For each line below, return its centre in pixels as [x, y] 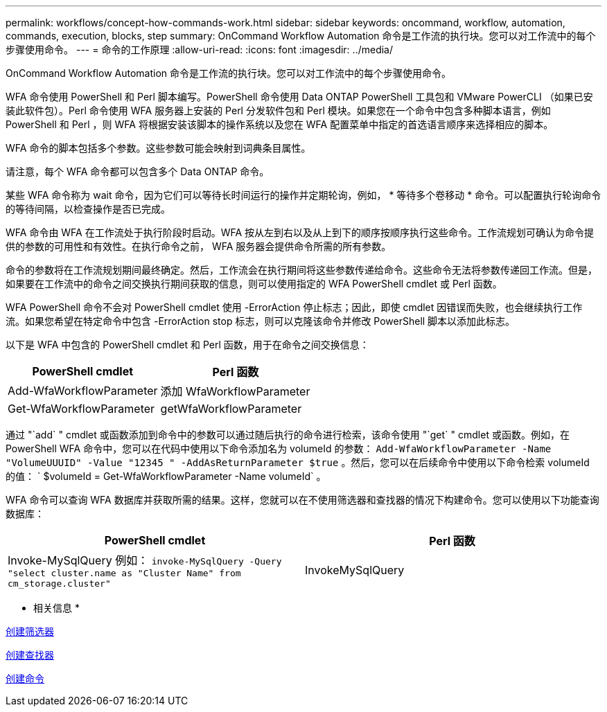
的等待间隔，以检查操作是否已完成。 [88, 209]
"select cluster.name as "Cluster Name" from [124, 573]
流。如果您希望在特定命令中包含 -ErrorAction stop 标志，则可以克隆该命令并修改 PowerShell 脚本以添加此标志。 [261, 321]
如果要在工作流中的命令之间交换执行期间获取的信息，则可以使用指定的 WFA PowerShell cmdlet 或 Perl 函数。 [254, 284]
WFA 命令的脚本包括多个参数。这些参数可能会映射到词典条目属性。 [158, 148]
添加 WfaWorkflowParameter [235, 391]
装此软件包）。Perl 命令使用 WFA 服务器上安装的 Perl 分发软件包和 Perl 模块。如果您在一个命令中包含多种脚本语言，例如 [278, 110]
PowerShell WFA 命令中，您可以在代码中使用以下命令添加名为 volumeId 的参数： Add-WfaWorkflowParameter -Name [279, 448]
